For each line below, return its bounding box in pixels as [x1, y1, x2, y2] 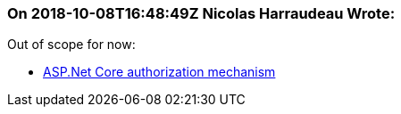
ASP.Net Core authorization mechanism [43, 64, 276, 80]
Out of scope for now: [7, 37, 136, 53]
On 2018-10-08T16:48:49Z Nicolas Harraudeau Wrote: [7, 4, 396, 22]
